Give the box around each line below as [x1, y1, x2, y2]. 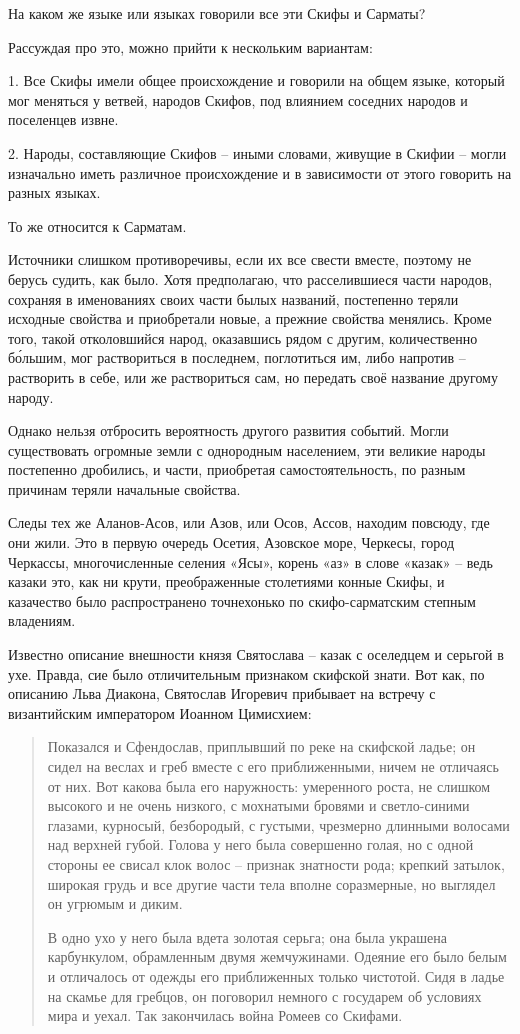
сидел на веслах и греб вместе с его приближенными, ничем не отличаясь [47, 756, 499, 776]
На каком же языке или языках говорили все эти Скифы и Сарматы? [8, 3, 426, 23]
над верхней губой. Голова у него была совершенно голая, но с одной [47, 834, 474, 855]
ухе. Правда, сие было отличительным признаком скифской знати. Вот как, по [8, 663, 485, 684]
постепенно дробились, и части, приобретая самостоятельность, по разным [8, 459, 466, 480]
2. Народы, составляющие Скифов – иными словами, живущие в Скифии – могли [8, 142, 507, 163]
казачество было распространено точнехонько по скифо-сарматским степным [8, 590, 476, 611]
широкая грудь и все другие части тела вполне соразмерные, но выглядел [47, 873, 496, 894]
